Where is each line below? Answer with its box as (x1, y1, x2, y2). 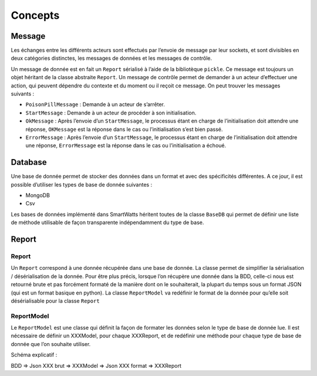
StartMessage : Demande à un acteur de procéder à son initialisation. (25, 109, 197, 116)
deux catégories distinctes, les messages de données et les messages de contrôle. (11, 55, 213, 62)
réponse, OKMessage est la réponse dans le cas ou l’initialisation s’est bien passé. (25, 126, 223, 133)
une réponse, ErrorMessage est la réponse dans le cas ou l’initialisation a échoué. (25, 142, 226, 149)
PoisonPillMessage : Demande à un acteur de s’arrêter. (25, 101, 166, 108)
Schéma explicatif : (11, 351, 58, 358)
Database (11, 157, 47, 167)
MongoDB (25, 192, 50, 199)
